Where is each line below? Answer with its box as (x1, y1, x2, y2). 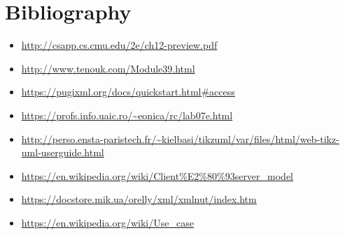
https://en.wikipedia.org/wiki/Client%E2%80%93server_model (21, 168, 294, 183)
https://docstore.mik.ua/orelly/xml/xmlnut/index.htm (21, 192, 257, 206)
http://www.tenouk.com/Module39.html (21, 61, 195, 75)
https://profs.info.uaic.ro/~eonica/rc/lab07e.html (21, 107, 233, 122)
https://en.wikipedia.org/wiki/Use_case (21, 215, 194, 229)
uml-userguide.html (21, 145, 104, 160)
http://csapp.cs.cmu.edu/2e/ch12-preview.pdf (21, 38, 218, 52)
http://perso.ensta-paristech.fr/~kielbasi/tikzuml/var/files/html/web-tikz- (21, 131, 339, 146)
